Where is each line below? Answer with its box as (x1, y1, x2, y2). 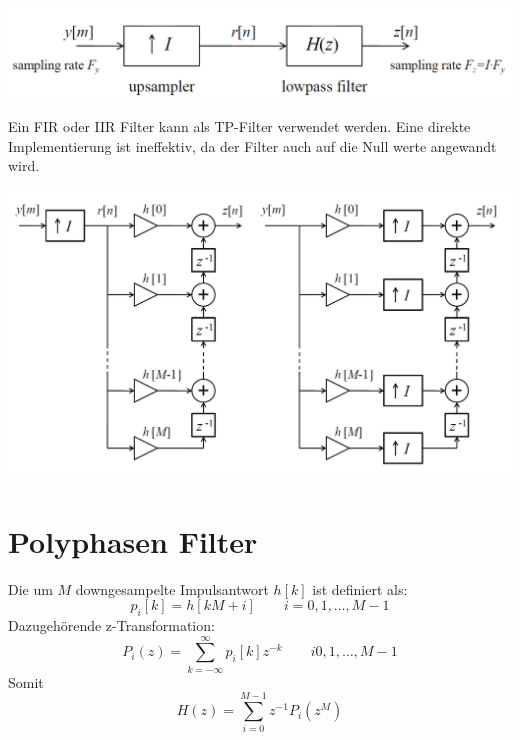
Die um (8, 578, 53, 599)
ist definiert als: (312, 578, 408, 599)
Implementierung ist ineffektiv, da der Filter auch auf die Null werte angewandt (8, 135, 497, 156)
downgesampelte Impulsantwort (75, 578, 269, 599)
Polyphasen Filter (8, 520, 258, 561)
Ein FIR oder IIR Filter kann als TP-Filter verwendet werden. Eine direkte (8, 116, 471, 137)
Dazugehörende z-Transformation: (8, 614, 215, 635)
